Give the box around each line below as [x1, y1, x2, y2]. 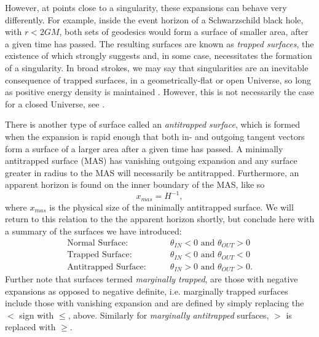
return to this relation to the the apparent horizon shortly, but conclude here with [5, 212, 315, 225]
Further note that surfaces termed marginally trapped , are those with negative [5, 273, 298, 285]
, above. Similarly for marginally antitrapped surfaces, [68, 308, 269, 321]
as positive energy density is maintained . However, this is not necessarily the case [5, 85, 314, 98]
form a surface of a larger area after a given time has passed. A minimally [5, 142, 283, 155]
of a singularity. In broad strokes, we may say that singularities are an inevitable [5, 61, 309, 74]
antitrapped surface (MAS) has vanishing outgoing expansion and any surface [5, 154, 297, 167]
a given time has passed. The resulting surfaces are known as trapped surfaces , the [5, 37, 314, 50]
